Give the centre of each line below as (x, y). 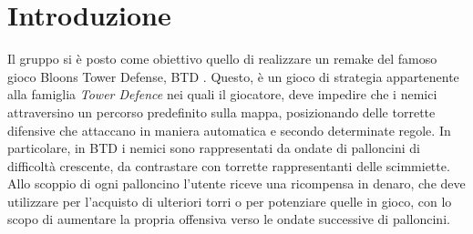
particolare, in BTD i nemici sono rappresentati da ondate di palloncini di (214, 148)
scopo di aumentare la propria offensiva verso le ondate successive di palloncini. (229, 219)
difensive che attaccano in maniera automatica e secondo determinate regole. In (229, 130)
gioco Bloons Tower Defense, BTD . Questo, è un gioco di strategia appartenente (233, 76)
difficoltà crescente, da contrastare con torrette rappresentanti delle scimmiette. (229, 165)
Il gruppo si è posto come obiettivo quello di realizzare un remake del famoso (222, 59)
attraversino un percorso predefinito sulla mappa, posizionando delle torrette (221, 112)
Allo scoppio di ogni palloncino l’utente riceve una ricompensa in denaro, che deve (236, 183)
